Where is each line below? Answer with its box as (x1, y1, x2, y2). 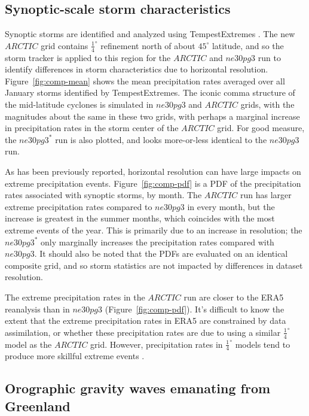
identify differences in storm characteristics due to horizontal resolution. (5, 63, 268, 75)
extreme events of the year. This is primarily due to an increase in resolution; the (5, 223, 302, 236)
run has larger (240, 189, 292, 201)
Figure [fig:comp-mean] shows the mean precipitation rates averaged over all (5, 74, 285, 87)
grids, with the (240, 98, 295, 110)
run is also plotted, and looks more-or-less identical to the (55, 133, 267, 145)
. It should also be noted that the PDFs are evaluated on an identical (34, 247, 288, 260)
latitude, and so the (212, 39, 284, 51)
